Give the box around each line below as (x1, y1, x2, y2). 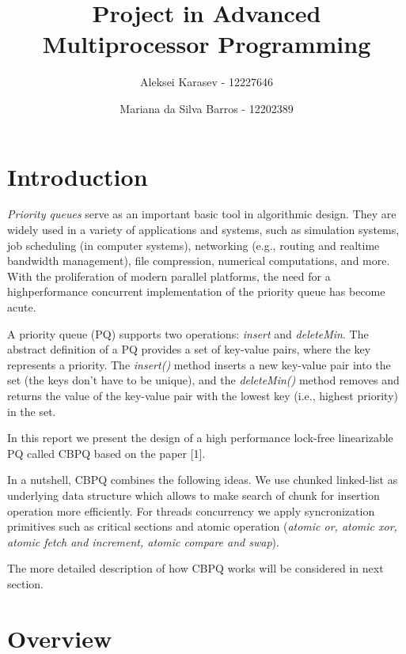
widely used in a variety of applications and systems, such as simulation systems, (7, 221, 400, 238)
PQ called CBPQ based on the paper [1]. (7, 444, 206, 461)
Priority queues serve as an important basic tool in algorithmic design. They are (7, 206, 397, 222)
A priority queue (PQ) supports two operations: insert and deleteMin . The (7, 325, 369, 342)
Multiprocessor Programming (42, 28, 371, 60)
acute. (7, 299, 36, 315)
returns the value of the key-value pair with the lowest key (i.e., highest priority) (7, 387, 398, 403)
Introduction (7, 160, 148, 192)
